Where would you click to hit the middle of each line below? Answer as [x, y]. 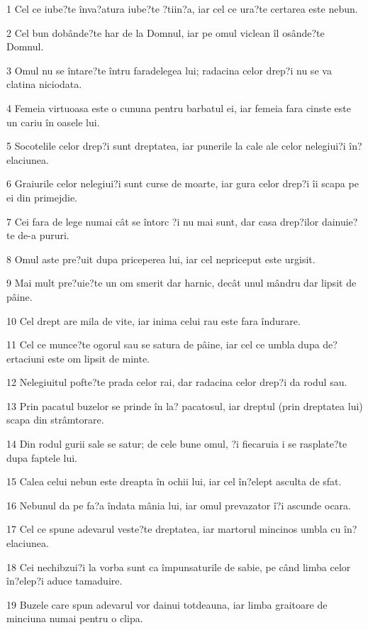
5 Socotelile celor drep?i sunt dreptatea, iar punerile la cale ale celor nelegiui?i [176, 146]
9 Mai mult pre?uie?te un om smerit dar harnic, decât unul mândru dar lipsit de [182, 283]
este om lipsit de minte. [99, 358]
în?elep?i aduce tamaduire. [65, 581]
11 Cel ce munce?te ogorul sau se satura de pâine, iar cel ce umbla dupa [163, 344]
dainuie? [340, 221]
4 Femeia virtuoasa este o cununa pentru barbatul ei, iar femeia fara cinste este [179, 107]
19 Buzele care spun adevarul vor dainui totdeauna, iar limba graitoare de [167, 604]
